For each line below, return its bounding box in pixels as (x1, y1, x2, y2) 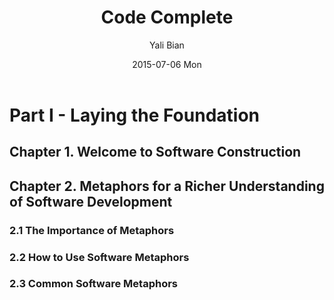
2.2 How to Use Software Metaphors (9, 250, 190, 264)
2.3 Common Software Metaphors (9, 277, 178, 291)
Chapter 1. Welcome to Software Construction (9, 144, 302, 161)
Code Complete (100, 6, 234, 29)
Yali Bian (149, 39, 185, 51)
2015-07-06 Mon (132, 58, 202, 70)
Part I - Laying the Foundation (9, 104, 260, 126)
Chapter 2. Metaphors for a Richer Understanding (9, 177, 325, 195)
